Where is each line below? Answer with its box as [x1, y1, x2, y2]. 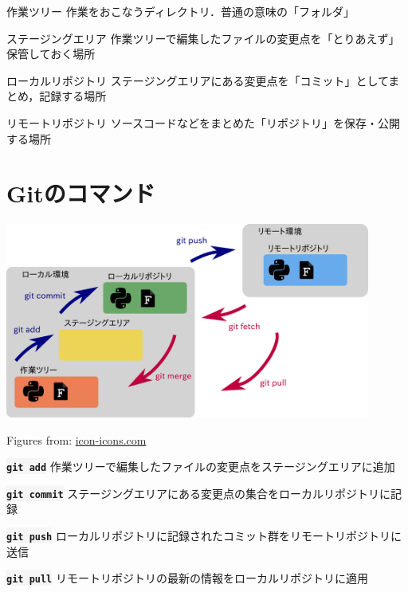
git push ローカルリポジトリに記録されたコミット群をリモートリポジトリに [6, 527, 402, 544]
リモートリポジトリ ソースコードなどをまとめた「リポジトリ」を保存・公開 [6, 114, 400, 131]
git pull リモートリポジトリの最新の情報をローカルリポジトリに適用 [6, 570, 368, 586]
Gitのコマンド [6, 177, 155, 210]
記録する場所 [39, 88, 107, 104]
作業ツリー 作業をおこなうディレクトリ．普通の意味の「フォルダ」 [6, 3, 355, 19]
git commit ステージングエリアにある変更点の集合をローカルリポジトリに [6, 484, 390, 501]
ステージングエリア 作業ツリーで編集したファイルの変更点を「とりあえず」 [6, 29, 400, 46]
